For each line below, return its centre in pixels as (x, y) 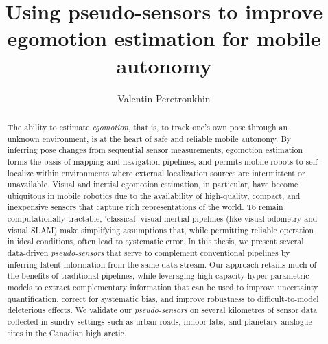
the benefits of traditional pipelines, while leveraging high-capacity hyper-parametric (158, 276)
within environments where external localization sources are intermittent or (171, 173)
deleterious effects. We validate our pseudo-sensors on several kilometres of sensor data (162, 310)
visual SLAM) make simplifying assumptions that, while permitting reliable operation (161, 230)
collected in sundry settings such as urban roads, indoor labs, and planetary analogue (160, 322)
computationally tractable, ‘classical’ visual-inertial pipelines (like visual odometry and (162, 219)
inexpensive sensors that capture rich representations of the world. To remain (145, 207)
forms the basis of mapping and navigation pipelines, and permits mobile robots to (155, 161)
